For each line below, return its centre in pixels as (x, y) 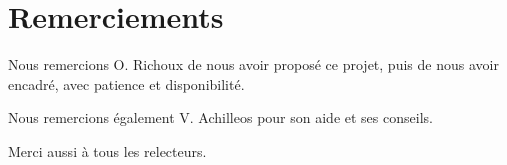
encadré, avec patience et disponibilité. (126, 83)
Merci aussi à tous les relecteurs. (107, 150)
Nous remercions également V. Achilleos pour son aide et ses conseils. (220, 117)
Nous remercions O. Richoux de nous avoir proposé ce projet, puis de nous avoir (253, 64)
